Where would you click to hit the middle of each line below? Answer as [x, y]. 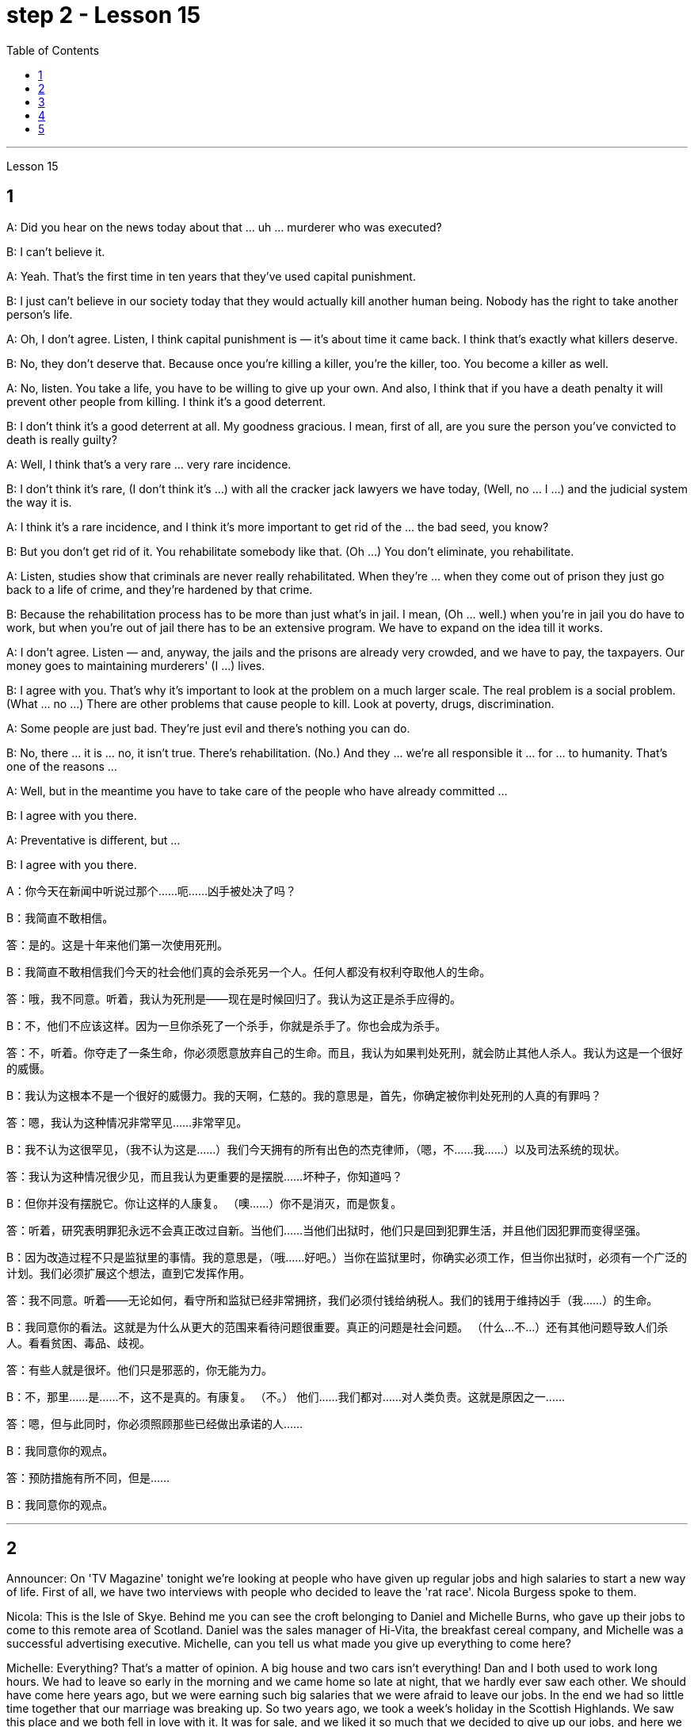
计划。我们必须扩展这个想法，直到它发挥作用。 [128, 1273]
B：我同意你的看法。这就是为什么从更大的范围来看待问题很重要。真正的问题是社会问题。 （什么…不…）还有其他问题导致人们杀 [337, 1327]
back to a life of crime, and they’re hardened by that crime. [160, 589]
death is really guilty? [62, 439]
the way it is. [39, 502]
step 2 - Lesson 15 [104, 15]
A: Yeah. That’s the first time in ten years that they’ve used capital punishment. [211, 276]
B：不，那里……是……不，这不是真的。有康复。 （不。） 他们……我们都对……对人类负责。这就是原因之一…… [286, 1396]
